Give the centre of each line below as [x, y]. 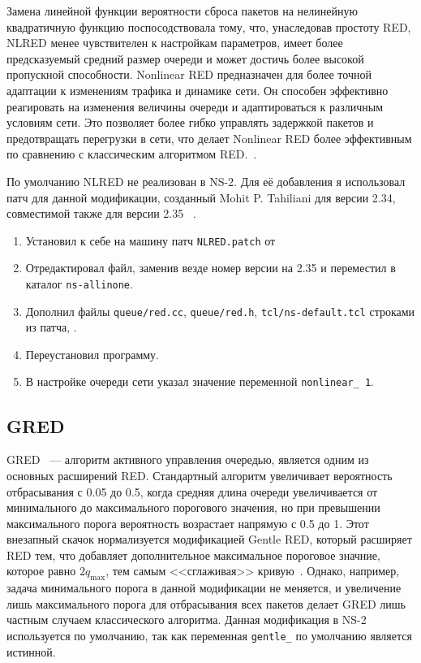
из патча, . [51, 327]
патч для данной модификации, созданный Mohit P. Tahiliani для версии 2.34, [201, 197]
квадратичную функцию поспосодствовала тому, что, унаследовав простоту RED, [209, 26]
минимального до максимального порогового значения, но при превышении [193, 507]
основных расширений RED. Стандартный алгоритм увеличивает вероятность [200, 475]
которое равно [41, 571]
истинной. [31, 651]
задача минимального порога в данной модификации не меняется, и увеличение [204, 588]
